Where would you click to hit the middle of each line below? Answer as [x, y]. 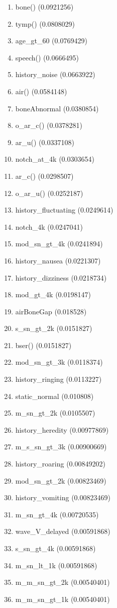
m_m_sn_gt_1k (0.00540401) [63, 599]
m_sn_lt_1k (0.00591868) [56, 565]
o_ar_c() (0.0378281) [49, 125]
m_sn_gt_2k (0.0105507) [55, 413]
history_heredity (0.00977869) [62, 429]
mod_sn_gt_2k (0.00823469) [61, 480]
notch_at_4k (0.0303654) [55, 159]
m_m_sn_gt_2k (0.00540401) [63, 582]
